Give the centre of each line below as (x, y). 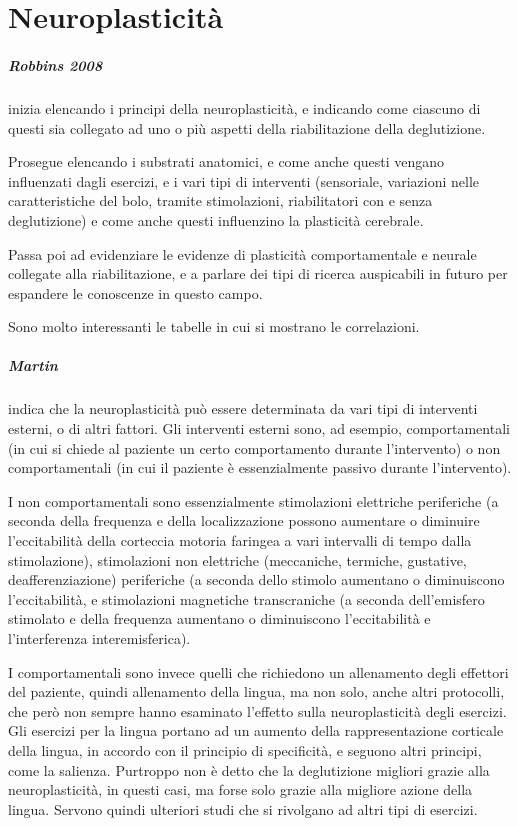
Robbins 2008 (55, 64)
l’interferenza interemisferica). (99, 637)
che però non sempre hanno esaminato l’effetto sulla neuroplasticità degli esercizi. (257, 710)
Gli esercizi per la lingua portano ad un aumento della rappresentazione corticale (256, 730)
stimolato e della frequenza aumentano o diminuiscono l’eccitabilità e (219, 618)
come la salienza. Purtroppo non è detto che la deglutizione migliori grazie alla (249, 769)
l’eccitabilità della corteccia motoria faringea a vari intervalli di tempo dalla (240, 540)
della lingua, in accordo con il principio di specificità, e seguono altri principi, (245, 749)
